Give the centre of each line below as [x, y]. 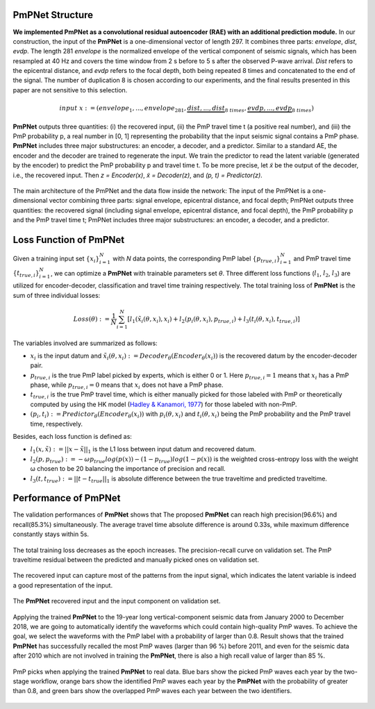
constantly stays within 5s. [51, 534]
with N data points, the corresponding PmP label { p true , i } [196, 259]
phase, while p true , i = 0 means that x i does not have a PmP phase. [127, 385]
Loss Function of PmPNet [69, 240]
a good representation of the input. [63, 585]
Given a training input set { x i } [56, 259]
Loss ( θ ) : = [92, 319]
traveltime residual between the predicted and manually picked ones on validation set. [136, 560]
